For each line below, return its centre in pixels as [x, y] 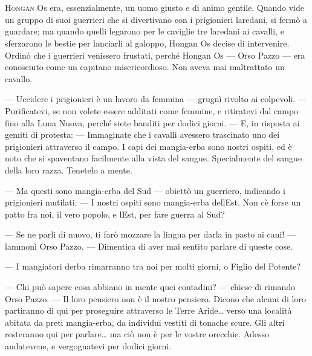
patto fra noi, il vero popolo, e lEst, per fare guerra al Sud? [115, 214]
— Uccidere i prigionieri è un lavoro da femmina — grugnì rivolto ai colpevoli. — [156, 99]
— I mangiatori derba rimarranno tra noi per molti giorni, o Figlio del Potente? [153, 266]
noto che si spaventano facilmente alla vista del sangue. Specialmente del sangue [154, 158]
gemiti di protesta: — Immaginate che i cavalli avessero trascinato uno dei [142, 134]
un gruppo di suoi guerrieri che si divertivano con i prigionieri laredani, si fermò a [156, 19]
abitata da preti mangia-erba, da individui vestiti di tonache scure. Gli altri [145, 322]
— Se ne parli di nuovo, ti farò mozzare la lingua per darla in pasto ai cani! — [150, 234]
